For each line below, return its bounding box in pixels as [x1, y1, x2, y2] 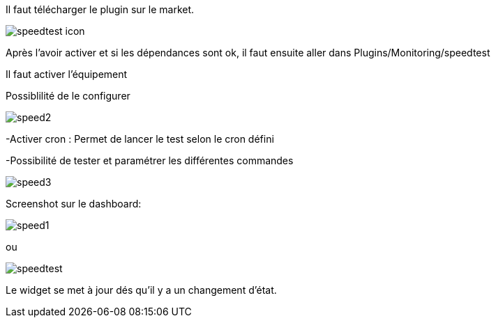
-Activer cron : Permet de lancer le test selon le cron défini [6, 133, 274, 145]
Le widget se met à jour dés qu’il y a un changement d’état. [6, 284, 277, 296]
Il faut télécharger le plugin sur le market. [6, 3, 195, 15]
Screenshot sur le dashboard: [6, 198, 142, 210]
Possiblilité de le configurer [6, 90, 130, 102]
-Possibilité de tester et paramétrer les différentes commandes [6, 155, 294, 166]
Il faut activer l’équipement [6, 68, 128, 80]
